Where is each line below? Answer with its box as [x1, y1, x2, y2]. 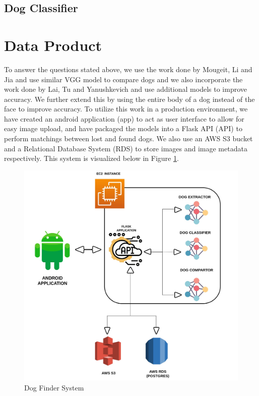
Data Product [4, 34, 102, 55]
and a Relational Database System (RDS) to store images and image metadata [4, 143, 247, 153]
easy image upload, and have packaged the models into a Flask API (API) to [4, 123, 242, 134]
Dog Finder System [24, 382, 84, 392]
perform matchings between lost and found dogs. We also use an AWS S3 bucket [4, 133, 253, 144]
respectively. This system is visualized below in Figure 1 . [4, 153, 179, 163]
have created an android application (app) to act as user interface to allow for [4, 113, 244, 124]
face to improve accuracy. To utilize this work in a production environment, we [4, 103, 248, 114]
